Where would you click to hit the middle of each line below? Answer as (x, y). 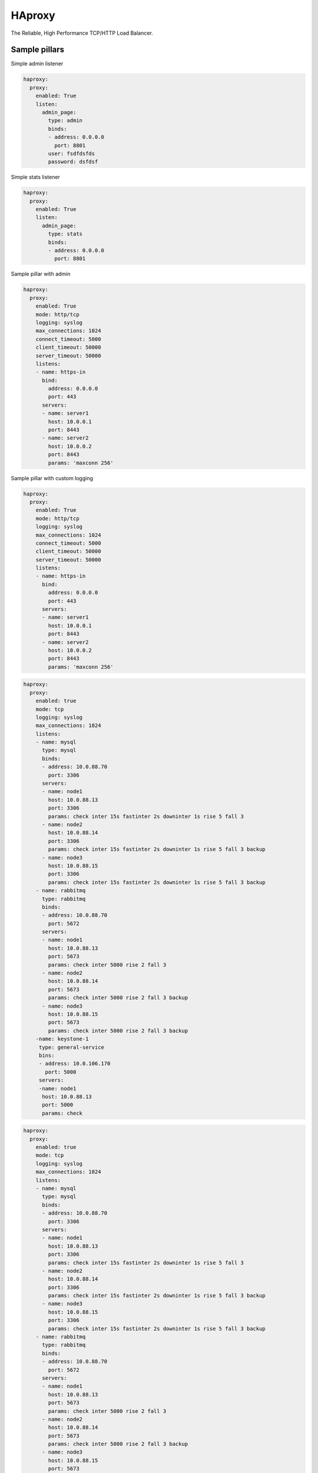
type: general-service (71, 1047)
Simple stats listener (35, 177)
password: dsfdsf (73, 162)
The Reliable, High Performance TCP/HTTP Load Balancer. (82, 33)
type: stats (65, 234)
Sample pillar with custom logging (52, 478)
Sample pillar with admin (41, 274)
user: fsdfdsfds (72, 153)
